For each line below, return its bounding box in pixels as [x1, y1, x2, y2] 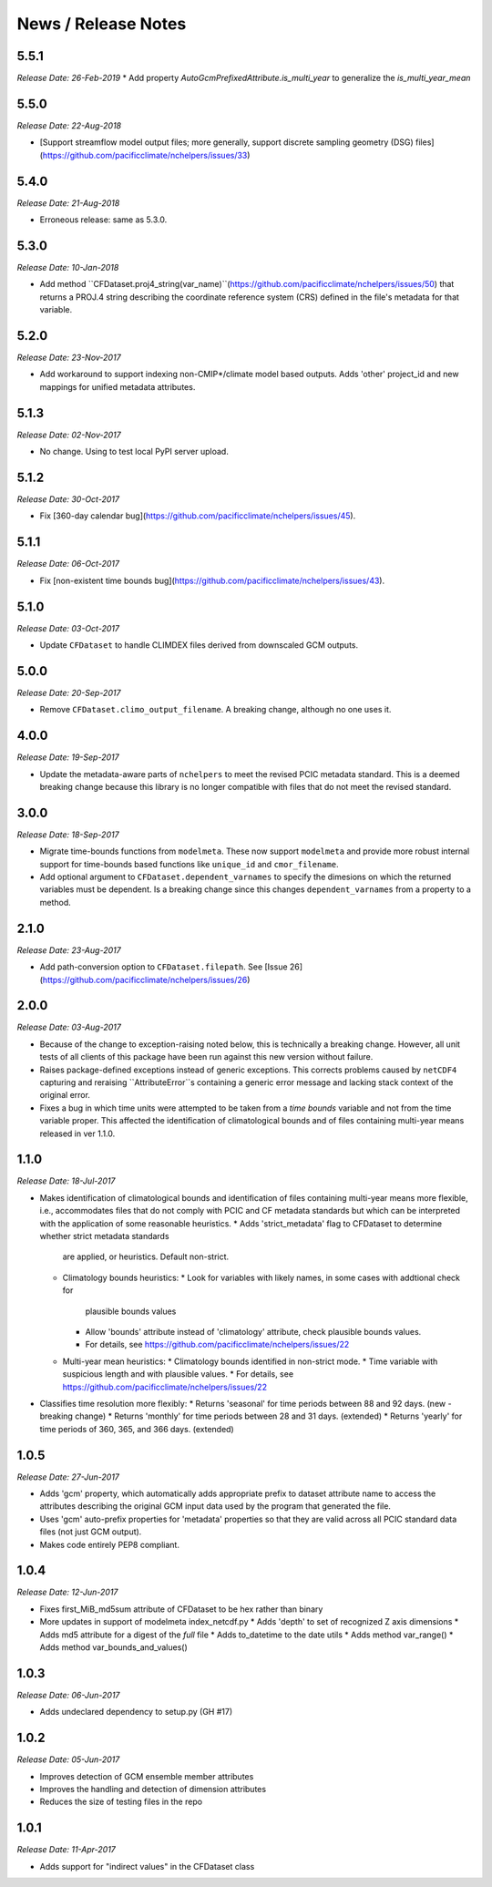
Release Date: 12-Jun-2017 [16, 1586, 118, 1598]
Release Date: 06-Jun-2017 [16, 1689, 120, 1700]
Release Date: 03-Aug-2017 [16, 1021, 122, 1033]
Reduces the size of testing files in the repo [39, 1796, 203, 1808]
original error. [39, 1090, 91, 1101]
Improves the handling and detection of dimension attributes [39, 1784, 267, 1795]
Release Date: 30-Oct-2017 [16, 494, 120, 505]
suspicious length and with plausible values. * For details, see [62, 1369, 294, 1379]
